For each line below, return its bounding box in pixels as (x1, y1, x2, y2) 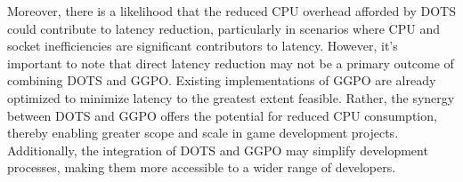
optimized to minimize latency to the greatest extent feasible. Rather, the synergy (7, 88, 455, 107)
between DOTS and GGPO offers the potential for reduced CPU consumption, (7, 106, 437, 124)
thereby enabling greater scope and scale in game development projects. (7, 123, 399, 142)
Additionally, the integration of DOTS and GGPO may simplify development (7, 140, 428, 159)
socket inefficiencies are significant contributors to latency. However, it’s (7, 36, 398, 55)
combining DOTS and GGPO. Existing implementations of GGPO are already (7, 71, 436, 90)
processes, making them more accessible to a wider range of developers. (7, 158, 396, 177)
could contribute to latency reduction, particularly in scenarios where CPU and (7, 19, 440, 37)
